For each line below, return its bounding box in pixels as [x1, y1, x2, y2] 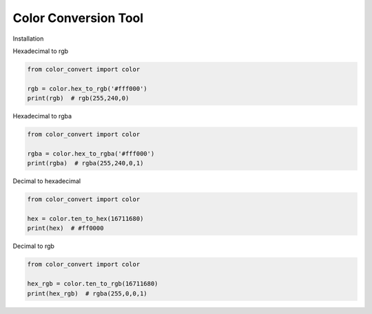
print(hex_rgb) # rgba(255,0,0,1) [27, 289, 147, 297]
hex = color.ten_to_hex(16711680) [27, 214, 144, 222]
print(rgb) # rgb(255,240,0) [27, 94, 130, 103]
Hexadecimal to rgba [12, 112, 72, 121]
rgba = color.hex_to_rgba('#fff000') [27, 149, 155, 158]
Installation [12, 34, 44, 43]
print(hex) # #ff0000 [27, 224, 104, 232]
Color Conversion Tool [12, 10, 144, 25]
